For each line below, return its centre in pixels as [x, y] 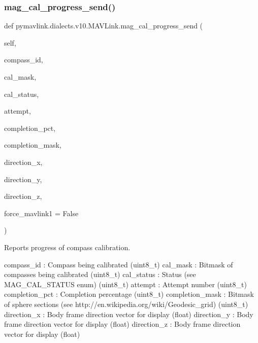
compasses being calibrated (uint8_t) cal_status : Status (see [100, 274]
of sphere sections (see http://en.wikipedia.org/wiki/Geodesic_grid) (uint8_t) [126, 304]
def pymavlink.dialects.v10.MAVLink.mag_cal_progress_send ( [104, 26]
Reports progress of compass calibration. [67, 247]
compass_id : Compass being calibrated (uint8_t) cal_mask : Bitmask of [119, 264]
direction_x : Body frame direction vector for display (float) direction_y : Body [129, 314]
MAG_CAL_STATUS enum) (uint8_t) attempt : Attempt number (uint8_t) [125, 284]
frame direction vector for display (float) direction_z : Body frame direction [122, 324]
